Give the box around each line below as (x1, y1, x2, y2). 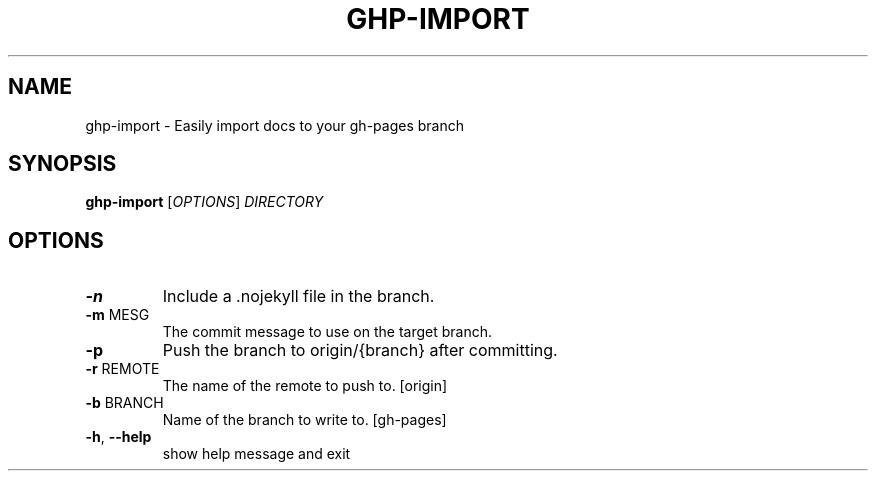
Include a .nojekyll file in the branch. (162, 286, 435, 307)
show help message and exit (162, 445, 351, 463)
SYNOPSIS (8, 151, 117, 177)
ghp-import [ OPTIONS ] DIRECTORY (85, 193, 324, 211)
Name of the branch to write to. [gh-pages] (162, 411, 447, 429)
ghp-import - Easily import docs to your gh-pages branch (85, 116, 464, 134)
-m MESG (85, 306, 150, 324)
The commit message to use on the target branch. (162, 323, 492, 341)
